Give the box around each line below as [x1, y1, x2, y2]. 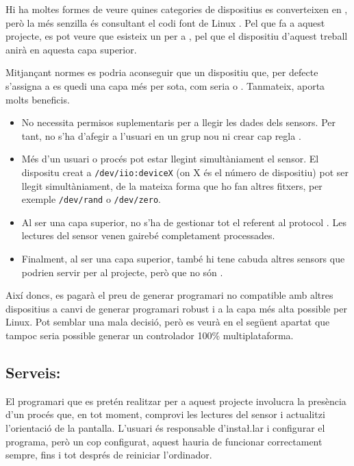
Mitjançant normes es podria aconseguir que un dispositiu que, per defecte [5, 65, 318, 79]
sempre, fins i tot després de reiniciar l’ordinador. [5, 447, 212, 462]
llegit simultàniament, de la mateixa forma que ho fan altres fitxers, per [21, 178, 323, 193]
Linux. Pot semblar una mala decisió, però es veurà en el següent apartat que [5, 315, 330, 329]
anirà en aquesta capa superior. [5, 42, 137, 56]
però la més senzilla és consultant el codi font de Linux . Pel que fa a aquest [5, 15, 325, 29]
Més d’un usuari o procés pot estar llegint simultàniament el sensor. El [21, 151, 319, 166]
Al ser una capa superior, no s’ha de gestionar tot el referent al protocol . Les [21, 214, 346, 229]
